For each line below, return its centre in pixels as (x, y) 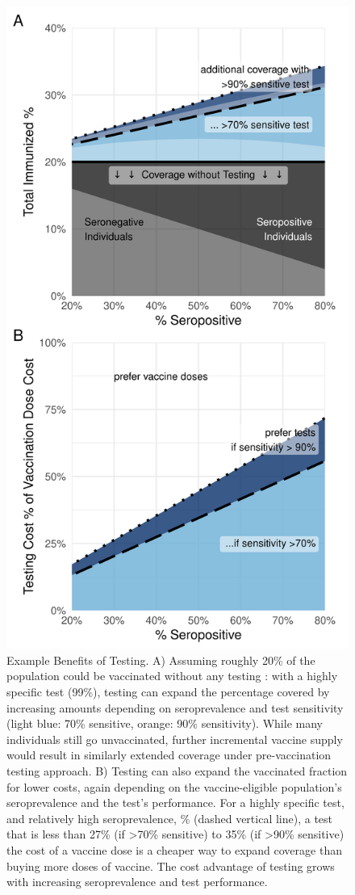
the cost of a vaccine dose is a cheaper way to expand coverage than (174, 849)
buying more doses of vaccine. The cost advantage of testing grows (171, 866)
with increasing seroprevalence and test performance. (137, 882)
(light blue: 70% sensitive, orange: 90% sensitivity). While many (165, 723)
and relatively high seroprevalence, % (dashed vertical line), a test (170, 818)
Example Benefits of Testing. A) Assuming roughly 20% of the (161, 660)
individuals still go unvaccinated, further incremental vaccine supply (175, 739)
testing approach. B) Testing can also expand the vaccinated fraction (177, 770)
